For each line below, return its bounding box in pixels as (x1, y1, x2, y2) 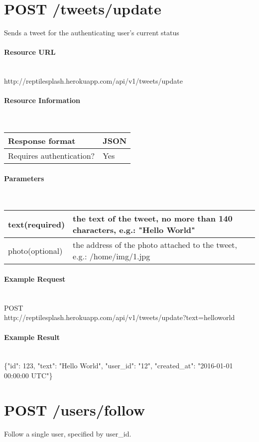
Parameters (4, 173, 44, 183)
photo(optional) (8, 244, 63, 256)
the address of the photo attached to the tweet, (73, 239, 238, 251)
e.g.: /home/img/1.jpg (73, 250, 150, 262)
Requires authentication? (8, 150, 95, 162)
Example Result (4, 331, 60, 342)
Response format (8, 135, 76, 147)
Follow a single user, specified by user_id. (4, 428, 131, 439)
